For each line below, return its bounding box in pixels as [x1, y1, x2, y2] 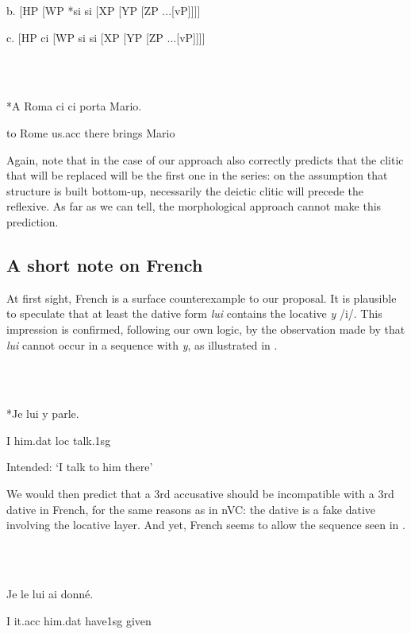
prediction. [6, 213, 59, 230]
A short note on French [6, 252, 203, 276]
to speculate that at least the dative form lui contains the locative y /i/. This [6, 305, 382, 322]
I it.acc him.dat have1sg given [6, 612, 152, 628]
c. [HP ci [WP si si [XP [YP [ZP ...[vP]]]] [6, 29, 205, 45]
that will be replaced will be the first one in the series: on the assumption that [6, 167, 388, 184]
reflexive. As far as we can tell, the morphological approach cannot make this [6, 198, 382, 215]
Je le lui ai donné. [6, 586, 94, 602]
